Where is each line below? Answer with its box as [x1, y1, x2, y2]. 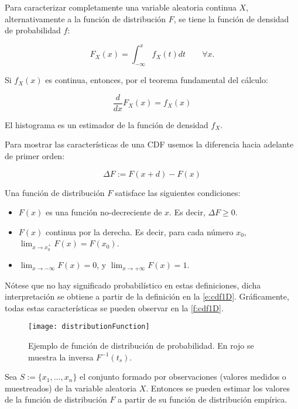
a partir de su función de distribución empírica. [118, 393, 287, 405]
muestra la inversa [28, 350, 94, 363]
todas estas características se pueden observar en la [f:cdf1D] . [5, 301, 224, 314]
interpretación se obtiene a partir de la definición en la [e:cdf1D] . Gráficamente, [5, 290, 289, 303]
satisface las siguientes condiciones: [115, 186, 241, 198]
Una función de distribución [5, 186, 105, 198]
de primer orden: [5, 149, 65, 161]
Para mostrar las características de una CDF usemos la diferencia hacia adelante [5, 138, 294, 150]
